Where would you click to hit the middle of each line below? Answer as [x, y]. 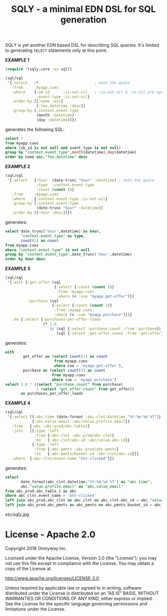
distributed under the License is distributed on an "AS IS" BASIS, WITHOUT [82, 593]
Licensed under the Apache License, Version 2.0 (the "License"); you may [81, 558]
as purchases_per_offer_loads [52, 394]
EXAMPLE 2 [18, 167]
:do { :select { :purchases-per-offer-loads [56, 320]
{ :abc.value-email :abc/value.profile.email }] [81, 422]
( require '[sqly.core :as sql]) [39, 69]
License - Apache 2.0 [50, 535]
